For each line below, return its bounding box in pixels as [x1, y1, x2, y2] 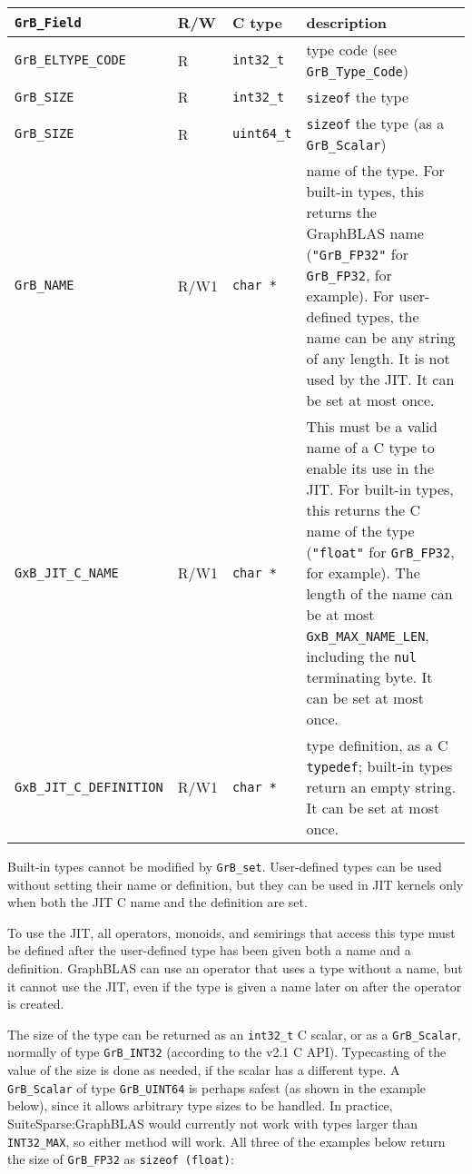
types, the [356, 306, 419, 327]
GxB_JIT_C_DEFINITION [15, 779, 163, 794]
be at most [306, 604, 375, 625]
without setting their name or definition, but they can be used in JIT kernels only [7, 874, 464, 893]
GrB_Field [15, 15, 82, 30]
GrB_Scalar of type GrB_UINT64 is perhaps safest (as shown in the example [7, 1078, 426, 1097]
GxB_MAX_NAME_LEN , [306, 625, 429, 646]
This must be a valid [306, 416, 438, 437]
